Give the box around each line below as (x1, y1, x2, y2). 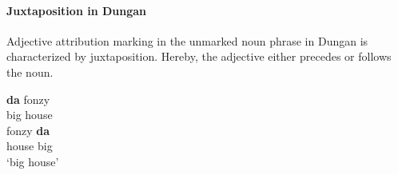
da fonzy (6, 90, 50, 107)
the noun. (6, 63, 54, 80)
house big (6, 137, 53, 154)
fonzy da (6, 121, 50, 138)
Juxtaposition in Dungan (6, 2, 147, 18)
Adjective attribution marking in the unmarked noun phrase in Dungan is (6, 32, 368, 49)
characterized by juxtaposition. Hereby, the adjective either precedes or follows (6, 48, 392, 65)
